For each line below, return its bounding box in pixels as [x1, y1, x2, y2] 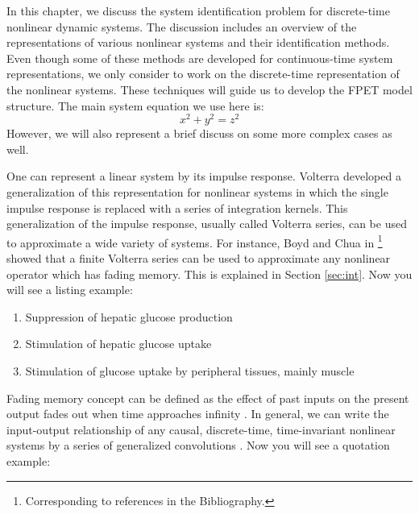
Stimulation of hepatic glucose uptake [25, 335, 212, 352]
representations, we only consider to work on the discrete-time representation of [6, 65, 400, 82]
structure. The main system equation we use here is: [6, 97, 264, 114]
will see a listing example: [6, 281, 133, 298]
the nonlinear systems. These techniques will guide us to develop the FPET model [6, 81, 413, 97]
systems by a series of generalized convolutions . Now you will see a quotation [6, 437, 390, 454]
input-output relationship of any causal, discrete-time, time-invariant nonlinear [6, 421, 396, 437]
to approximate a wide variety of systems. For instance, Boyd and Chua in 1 [6, 231, 383, 251]
